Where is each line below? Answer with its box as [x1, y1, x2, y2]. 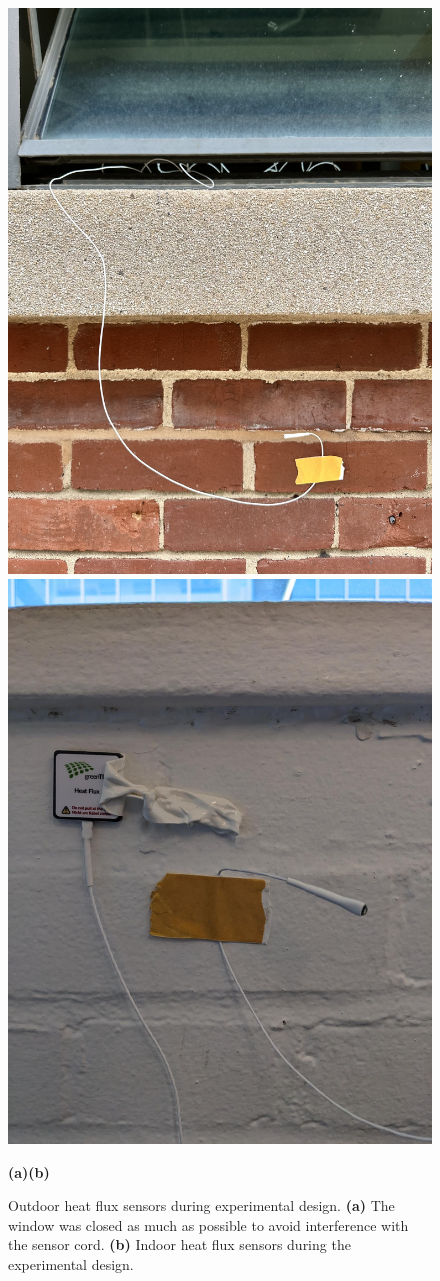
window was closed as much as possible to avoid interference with [8, 1214, 409, 1235]
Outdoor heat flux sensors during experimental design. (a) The [8, 1195, 395, 1216]
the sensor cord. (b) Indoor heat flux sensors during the [8, 1234, 351, 1255]
